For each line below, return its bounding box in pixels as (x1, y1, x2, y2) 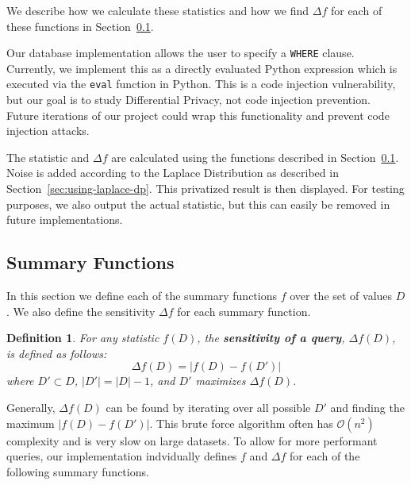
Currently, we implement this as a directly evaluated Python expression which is (6, 60, 398, 76)
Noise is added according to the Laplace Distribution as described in (6, 164, 339, 181)
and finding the (330, 399, 405, 416)
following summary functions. (6, 463, 149, 479)
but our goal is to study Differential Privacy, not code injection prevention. (6, 91, 371, 108)
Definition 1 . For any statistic (6, 329, 159, 346)
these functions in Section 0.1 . (6, 17, 154, 34)
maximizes (195, 372, 246, 389)
